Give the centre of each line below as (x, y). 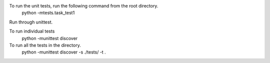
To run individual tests (32, 31)
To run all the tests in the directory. (45, 45)
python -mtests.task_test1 (48, 13)
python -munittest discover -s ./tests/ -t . (64, 52)
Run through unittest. (31, 22)
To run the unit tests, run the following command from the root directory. (84, 6)
